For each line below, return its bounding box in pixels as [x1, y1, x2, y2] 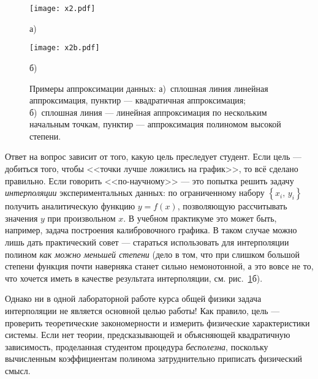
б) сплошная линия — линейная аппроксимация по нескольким [29, 105, 267, 118]
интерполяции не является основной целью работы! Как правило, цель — [5, 304, 280, 317]
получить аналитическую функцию [5, 200, 135, 212]
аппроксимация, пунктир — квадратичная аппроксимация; [29, 94, 246, 107]
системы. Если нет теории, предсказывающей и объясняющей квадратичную [5, 328, 290, 341]
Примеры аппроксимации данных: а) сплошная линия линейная [29, 81, 268, 94]
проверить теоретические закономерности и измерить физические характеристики [5, 316, 310, 329]
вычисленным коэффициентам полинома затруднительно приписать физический [5, 352, 303, 365]
